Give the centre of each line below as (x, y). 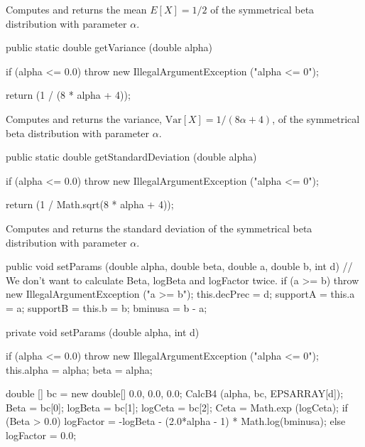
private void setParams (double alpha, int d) (103, 332)
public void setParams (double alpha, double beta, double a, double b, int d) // (179, 266)
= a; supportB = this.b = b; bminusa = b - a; (107, 307)
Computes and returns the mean (76, 9)
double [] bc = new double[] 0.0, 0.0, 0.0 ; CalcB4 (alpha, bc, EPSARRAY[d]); (175, 393)
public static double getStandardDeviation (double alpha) (131, 157)
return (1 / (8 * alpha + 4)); (68, 95)
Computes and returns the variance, (84, 118)
